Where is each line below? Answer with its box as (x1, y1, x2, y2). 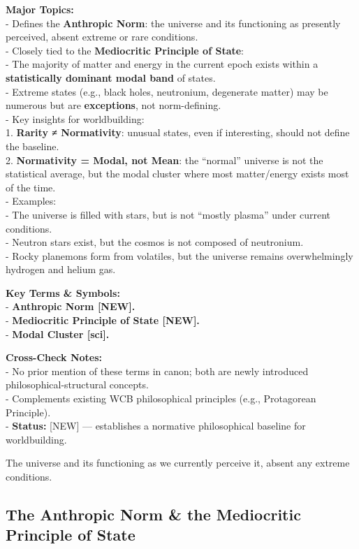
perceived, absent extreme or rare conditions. (6, 29, 198, 44)
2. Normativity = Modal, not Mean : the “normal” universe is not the (6, 152, 323, 167)
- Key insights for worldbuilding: (6, 111, 145, 126)
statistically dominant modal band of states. (6, 70, 216, 85)
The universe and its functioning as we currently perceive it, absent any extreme (6, 455, 350, 470)
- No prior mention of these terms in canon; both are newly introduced (6, 363, 309, 378)
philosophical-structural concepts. (6, 377, 149, 392)
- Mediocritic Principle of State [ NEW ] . (6, 313, 200, 328)
